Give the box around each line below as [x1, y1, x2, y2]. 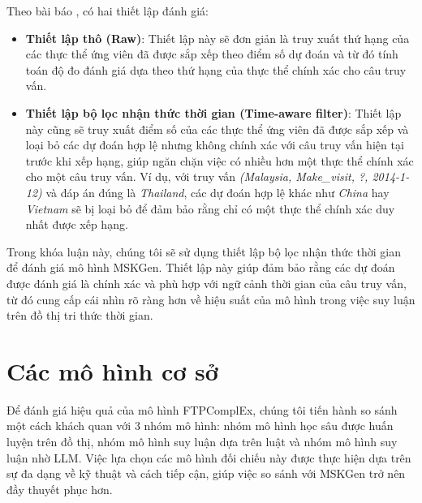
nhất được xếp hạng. [25, 216, 128, 233]
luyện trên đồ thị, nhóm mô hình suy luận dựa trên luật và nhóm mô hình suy [6, 433, 398, 449]
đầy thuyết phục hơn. [6, 480, 113, 497]
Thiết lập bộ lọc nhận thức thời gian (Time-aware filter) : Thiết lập [25, 104, 402, 121]
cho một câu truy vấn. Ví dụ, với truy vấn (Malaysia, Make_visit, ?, [25, 168, 368, 185]
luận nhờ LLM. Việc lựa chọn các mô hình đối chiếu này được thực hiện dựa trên [6, 449, 411, 466]
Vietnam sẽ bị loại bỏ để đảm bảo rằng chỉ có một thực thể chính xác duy [25, 200, 395, 217]
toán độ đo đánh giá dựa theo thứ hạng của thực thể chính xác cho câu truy [25, 61, 407, 78]
